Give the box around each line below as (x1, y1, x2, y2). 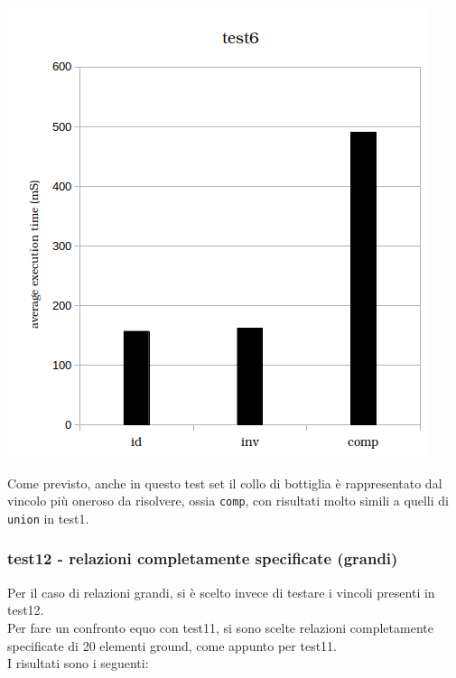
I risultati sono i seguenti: (7, 654, 149, 673)
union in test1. (7, 508, 89, 527)
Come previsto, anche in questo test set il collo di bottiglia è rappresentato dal (7, 473, 442, 492)
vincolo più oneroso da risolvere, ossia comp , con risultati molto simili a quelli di (7, 491, 449, 510)
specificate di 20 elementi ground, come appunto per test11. (7, 636, 337, 655)
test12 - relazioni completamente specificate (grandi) (7, 547, 398, 570)
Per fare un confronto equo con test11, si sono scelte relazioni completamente (7, 618, 433, 636)
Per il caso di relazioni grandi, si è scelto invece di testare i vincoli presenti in (7, 582, 435, 601)
